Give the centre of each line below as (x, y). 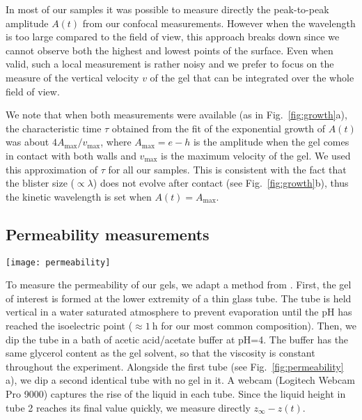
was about (27, 142)
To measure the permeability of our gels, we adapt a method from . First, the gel (179, 285)
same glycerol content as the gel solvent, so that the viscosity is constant (160, 353)
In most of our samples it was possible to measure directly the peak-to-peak (167, 9)
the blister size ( (40, 183)
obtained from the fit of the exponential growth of (219, 128)
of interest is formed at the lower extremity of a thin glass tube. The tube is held (179, 298)
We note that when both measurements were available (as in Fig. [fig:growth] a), (176, 115)
